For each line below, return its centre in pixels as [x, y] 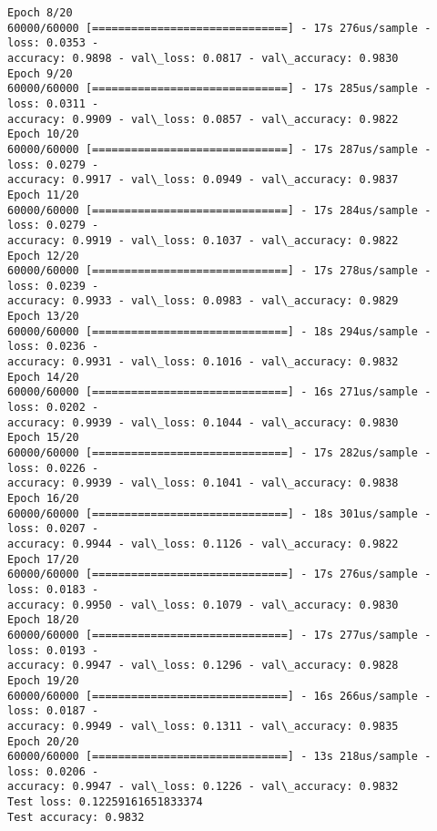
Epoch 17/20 [43, 559]
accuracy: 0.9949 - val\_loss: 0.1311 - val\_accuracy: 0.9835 [203, 726]
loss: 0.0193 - [53, 650]
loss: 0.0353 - [53, 43]
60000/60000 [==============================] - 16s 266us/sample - [219, 696]
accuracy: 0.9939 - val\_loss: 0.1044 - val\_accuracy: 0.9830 [203, 422]
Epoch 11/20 [43, 195]
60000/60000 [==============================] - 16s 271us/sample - [219, 392]
